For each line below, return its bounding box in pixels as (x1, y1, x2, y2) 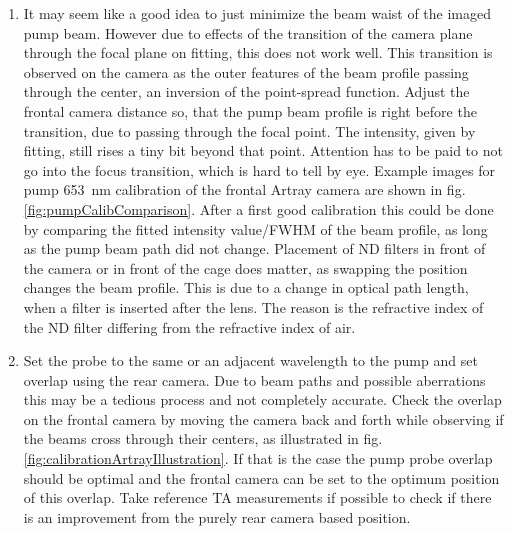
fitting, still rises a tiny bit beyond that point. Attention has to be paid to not (23, 140, 503, 161)
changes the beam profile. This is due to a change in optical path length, (23, 277, 469, 298)
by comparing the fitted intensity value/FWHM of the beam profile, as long (23, 218, 488, 239)
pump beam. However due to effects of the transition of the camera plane (23, 22, 473, 43)
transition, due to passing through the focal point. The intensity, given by (23, 120, 476, 141)
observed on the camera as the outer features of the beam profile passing (23, 61, 469, 82)
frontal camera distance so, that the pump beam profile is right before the (23, 100, 477, 121)
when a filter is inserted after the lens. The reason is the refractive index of (23, 296, 484, 317)
